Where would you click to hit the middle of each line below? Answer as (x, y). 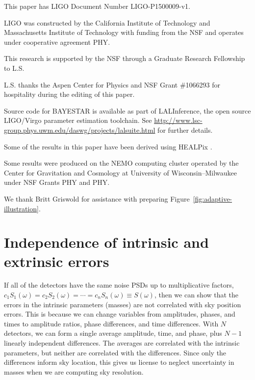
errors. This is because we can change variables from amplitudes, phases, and (120, 314)
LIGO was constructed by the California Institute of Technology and (107, 22)
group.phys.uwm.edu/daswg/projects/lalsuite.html (80, 130)
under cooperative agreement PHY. (57, 42)
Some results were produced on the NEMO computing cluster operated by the (121, 163)
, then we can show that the (196, 294)
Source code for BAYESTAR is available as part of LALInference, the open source (127, 110)
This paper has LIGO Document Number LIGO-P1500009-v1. (97, 6)
